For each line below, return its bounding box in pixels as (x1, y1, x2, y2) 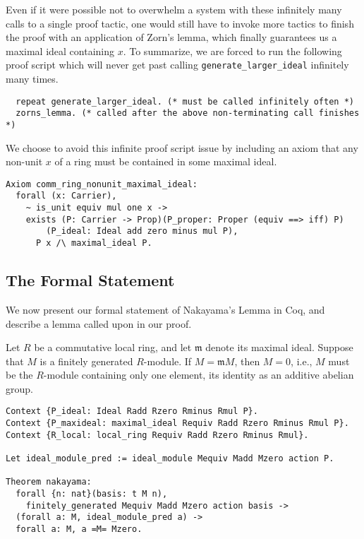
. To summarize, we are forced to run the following (123, 43, 342, 58)
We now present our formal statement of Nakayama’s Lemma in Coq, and (6, 302, 325, 316)
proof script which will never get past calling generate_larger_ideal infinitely (6, 57, 349, 72)
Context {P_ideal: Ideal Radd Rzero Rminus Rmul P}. (6, 406, 258, 417)
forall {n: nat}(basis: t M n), (16, 489, 168, 499)
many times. (6, 71, 59, 86)
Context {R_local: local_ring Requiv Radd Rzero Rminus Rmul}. (6, 430, 309, 440)
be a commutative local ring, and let (34, 340, 192, 355)
